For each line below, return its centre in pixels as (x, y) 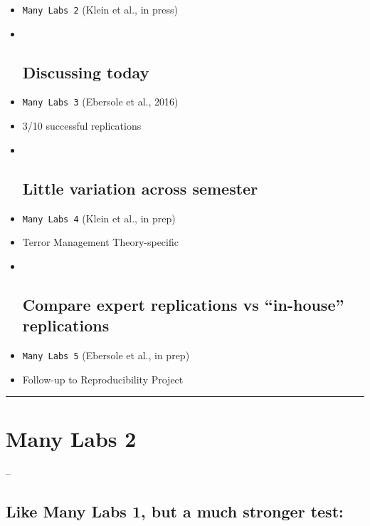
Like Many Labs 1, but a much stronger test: (175, 511)
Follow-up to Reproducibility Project (103, 379)
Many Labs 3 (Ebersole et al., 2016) (100, 102)
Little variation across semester (140, 188)
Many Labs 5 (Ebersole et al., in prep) (106, 355)
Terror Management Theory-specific (100, 242)
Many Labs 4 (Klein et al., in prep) (99, 218)
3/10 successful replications (82, 126)
